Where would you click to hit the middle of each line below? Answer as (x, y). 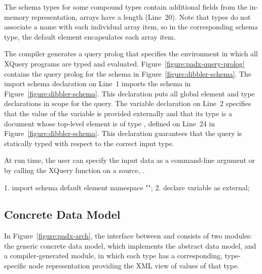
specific (15, 266)
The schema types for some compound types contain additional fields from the (126, 7)
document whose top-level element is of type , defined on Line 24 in (110, 123)
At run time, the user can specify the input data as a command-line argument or (130, 160)
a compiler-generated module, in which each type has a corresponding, (113, 255)
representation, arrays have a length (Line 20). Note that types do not (141, 16)
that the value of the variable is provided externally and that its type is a (118, 113)
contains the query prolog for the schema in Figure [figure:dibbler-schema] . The (128, 73)
